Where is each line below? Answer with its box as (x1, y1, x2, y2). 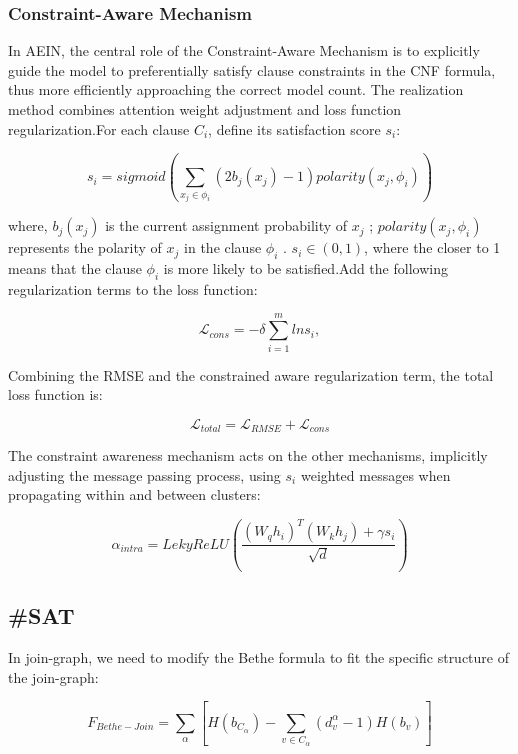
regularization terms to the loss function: (8, 278, 258, 299)
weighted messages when (300, 464, 451, 485)
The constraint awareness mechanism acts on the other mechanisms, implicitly (8, 445, 488, 466)
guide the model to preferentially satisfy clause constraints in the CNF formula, (8, 59, 496, 80)
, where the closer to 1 (364, 237, 501, 258)
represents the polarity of (8, 237, 162, 258)
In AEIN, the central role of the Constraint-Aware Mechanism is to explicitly (8, 40, 480, 61)
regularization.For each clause (8, 118, 190, 139)
